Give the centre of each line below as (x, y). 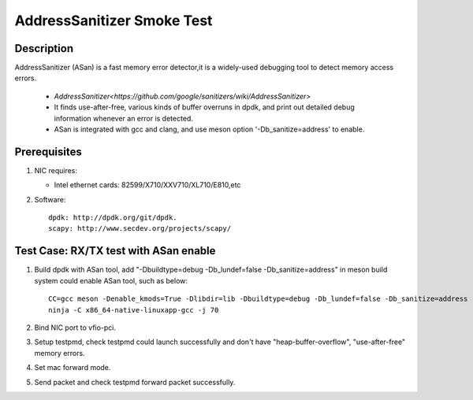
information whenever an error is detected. (123, 118)
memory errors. (60, 353)
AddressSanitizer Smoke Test (114, 20)
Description (44, 48)
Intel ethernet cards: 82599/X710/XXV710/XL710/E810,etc (147, 185)
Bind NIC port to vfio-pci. (75, 328)
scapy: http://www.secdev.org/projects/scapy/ (140, 229)
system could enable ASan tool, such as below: (111, 280)
